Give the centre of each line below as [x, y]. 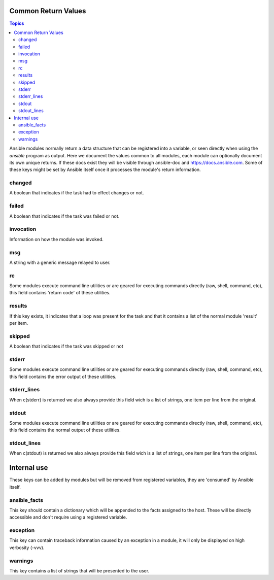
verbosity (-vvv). [27, 548]
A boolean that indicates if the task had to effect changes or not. [77, 193]
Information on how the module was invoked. [56, 239]
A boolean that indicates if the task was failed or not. [64, 216]
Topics [17, 23]
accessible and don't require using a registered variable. [68, 517]
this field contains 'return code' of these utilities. [60, 293]
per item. [19, 323]
